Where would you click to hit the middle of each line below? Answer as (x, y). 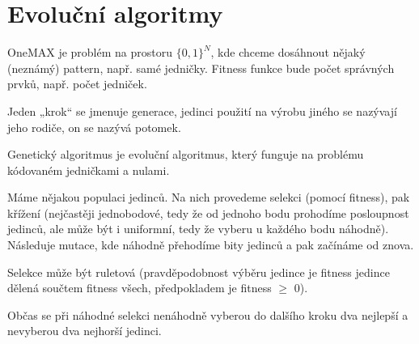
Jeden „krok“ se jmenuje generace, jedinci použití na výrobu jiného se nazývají (202, 110)
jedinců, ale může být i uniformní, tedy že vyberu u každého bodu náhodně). (198, 229)
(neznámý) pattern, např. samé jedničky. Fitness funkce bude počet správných (201, 68)
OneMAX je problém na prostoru (90, 52)
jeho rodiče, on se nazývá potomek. (94, 127)
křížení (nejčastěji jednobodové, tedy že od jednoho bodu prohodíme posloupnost (208, 212)
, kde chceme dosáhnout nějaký (288, 52)
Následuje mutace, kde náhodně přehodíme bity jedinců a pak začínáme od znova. (211, 245)
